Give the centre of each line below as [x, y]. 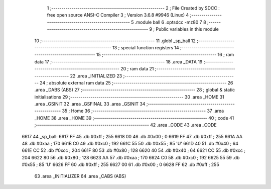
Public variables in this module [187, 29]
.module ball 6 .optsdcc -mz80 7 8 [170, 22]
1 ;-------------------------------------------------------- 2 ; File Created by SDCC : [133, 8]
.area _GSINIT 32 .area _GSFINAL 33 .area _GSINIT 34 [90, 104]
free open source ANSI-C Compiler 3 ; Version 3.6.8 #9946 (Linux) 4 [118, 15]
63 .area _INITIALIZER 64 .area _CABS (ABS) [80, 176]
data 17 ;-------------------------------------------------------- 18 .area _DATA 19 [118, 62]
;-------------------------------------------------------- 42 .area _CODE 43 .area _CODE [125, 125]
